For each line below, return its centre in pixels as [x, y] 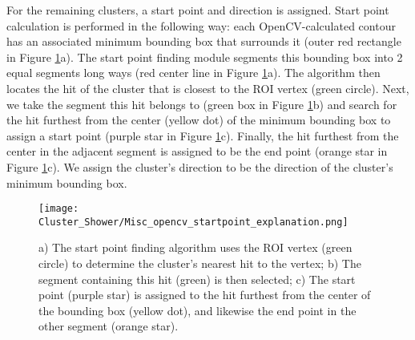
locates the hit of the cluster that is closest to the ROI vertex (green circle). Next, [208, 88]
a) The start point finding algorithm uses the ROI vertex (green [195, 247]
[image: [59, 209]
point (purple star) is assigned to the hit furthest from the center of [205, 295]
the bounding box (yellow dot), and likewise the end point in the [197, 310]
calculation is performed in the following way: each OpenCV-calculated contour [201, 25]
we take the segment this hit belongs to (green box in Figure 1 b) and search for [202, 104]
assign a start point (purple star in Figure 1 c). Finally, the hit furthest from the [203, 135]
